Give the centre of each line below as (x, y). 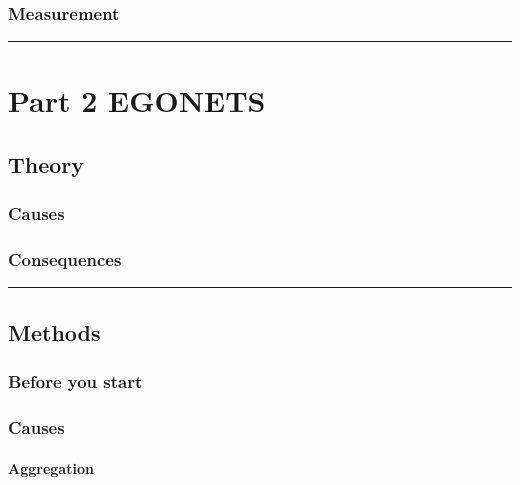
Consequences (65, 259)
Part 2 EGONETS (137, 100)
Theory (46, 163)
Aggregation (51, 467)
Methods (54, 331)
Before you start (75, 381)
